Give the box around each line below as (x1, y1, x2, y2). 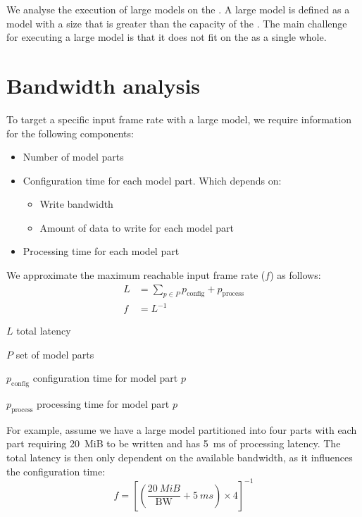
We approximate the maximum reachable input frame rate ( (6, 268, 266, 282)
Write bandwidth (39, 197, 113, 211)
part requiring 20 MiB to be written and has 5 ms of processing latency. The (6, 436, 341, 451)
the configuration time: (6, 463, 106, 478)
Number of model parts (23, 149, 124, 164)
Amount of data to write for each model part (39, 220, 235, 235)
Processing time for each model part (23, 244, 180, 258)
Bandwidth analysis (6, 70, 201, 99)
